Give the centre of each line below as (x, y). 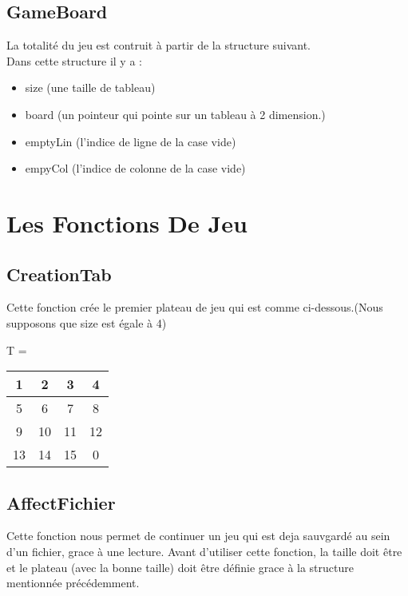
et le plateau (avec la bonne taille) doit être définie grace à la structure (180, 567)
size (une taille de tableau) (90, 87)
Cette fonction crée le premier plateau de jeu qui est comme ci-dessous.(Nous (195, 307)
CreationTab (59, 274)
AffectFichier (61, 502)
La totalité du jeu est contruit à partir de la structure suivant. (158, 45)
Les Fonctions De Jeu (127, 223)
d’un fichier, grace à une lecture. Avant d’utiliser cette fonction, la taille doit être (204, 551)
